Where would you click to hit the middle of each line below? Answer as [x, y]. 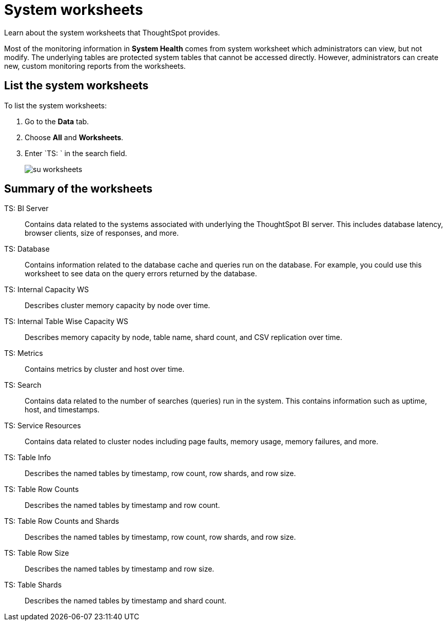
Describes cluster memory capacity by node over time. [118, 306]
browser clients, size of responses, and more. [102, 233]
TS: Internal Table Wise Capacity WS [66, 321]
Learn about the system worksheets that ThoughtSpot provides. [112, 32]
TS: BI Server [26, 209]
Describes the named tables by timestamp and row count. [122, 505]
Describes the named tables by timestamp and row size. [120, 569]
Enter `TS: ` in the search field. [76, 153]
